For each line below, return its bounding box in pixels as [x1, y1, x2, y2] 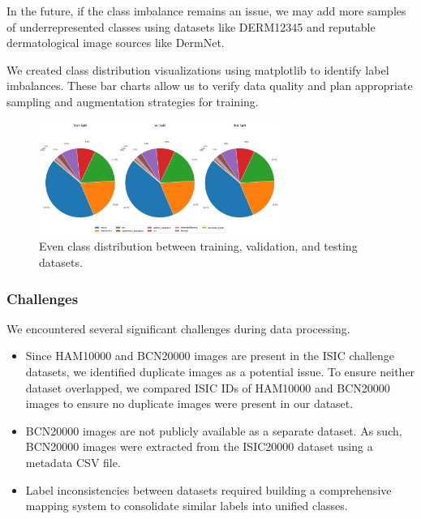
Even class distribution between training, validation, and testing [39, 238, 358, 255]
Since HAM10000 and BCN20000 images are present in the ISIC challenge [25, 347, 395, 364]
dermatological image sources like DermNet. [6, 34, 225, 51]
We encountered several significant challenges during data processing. [6, 320, 350, 337]
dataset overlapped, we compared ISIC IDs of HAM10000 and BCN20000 [25, 379, 390, 396]
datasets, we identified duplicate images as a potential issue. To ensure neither [25, 363, 415, 380]
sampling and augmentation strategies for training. [6, 92, 259, 109]
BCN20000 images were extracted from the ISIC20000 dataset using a [25, 438, 373, 455]
